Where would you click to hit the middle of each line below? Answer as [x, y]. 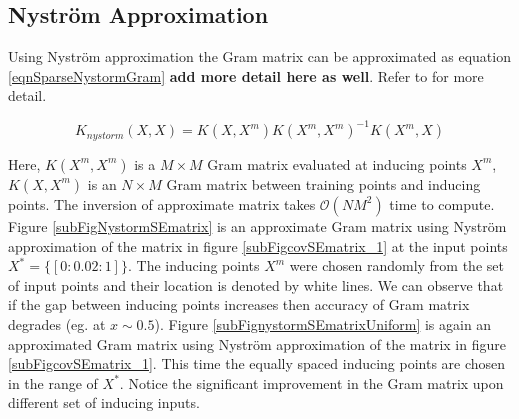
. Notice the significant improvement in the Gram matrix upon [311, 382]
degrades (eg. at [57, 323]
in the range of [53, 382]
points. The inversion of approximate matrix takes [162, 203]
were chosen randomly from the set [396, 265]
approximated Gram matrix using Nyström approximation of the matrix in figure [257, 343]
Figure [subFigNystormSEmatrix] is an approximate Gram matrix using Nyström [257, 225]
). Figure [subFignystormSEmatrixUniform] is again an [323, 323]
